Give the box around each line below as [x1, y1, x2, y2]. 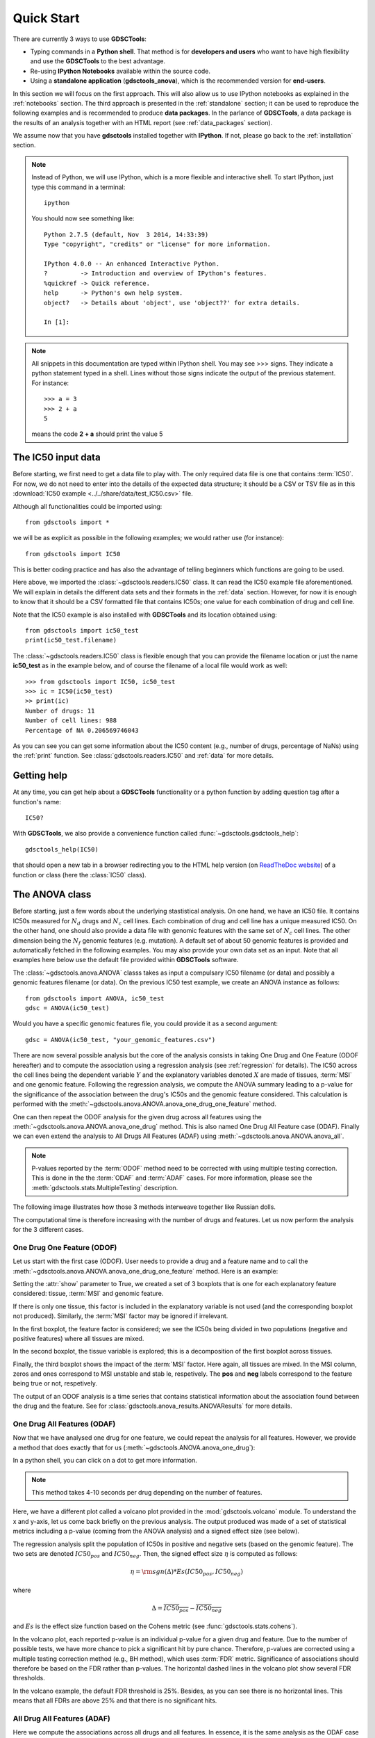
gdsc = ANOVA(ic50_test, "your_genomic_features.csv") [25, 1036, 216, 1043]
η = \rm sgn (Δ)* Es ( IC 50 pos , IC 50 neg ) [130, 1568, 243, 1577]
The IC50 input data [12, 452, 101, 464]
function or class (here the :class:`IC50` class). [12, 870, 147, 879]
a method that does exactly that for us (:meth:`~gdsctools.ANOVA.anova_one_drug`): [12, 1443, 256, 1452]
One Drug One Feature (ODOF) [12, 1242, 117, 1252]
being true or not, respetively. [12, 1379, 97, 1388]
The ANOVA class [12, 888, 92, 900]
